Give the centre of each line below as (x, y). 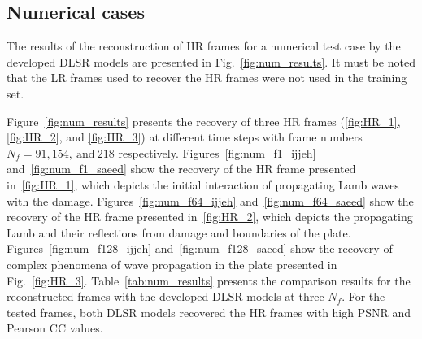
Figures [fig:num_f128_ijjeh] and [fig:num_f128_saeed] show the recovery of (200, 248)
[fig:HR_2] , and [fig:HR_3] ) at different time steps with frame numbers (185, 137)
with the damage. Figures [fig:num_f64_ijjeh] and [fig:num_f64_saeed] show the (210, 200)
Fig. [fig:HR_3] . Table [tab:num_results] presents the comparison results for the (209, 280)
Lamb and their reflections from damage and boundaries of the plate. (179, 232)
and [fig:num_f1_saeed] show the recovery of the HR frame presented (181, 169)
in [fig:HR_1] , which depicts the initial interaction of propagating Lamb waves (203, 184)
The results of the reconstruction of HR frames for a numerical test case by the (204, 46)
